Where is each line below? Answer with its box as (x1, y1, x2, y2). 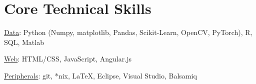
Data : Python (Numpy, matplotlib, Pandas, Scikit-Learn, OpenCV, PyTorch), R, (4, 27, 252, 37)
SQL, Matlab (4, 36, 44, 47)
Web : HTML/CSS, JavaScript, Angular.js (4, 53, 131, 64)
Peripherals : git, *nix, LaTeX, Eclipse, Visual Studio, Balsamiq (4, 70, 197, 80)
